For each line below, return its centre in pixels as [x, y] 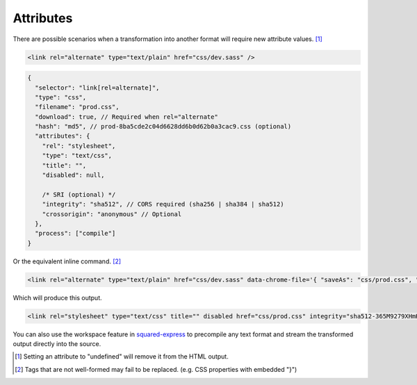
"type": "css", [61, 97]
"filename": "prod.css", [77, 107]
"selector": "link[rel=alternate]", [97, 88]
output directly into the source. [57, 344]
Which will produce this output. [57, 297]
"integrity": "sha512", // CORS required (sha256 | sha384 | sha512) [163, 204]
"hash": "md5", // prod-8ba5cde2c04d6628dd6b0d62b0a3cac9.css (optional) [163, 126]
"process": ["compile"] [75, 234]
